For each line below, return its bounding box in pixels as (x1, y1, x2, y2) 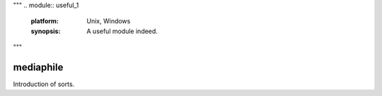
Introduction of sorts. (13, 80, 75, 88)
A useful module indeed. (86, 27, 158, 35)
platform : (30, 17, 59, 25)
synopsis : (30, 27, 61, 35)
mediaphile (13, 61, 64, 73)
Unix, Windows (86, 17, 131, 25)
